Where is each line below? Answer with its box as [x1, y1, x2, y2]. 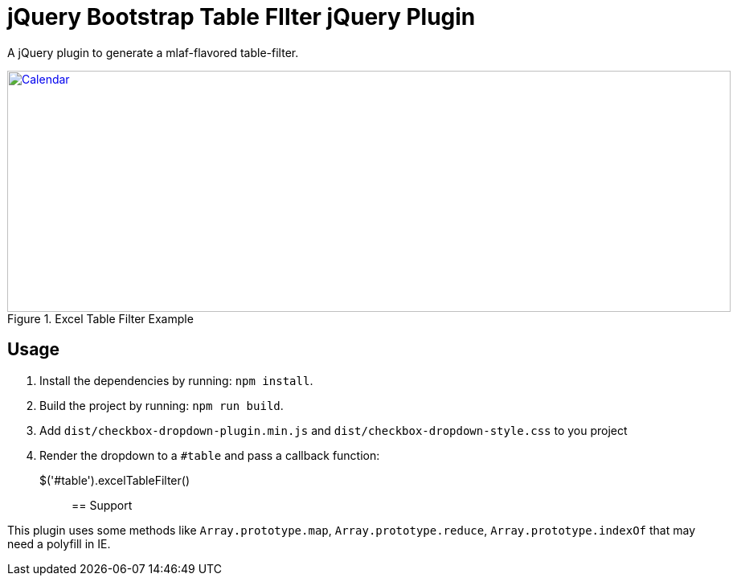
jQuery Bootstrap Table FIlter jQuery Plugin [7, 3, 476, 31]
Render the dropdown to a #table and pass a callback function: [39, 448, 380, 462]
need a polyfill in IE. [7, 536, 111, 551]
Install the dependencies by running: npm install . [39, 373, 313, 387]
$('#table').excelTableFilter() [39, 473, 190, 487]
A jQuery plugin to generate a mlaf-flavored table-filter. [7, 45, 299, 59]
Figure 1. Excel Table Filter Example [7, 311, 194, 326]
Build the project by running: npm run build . [39, 398, 284, 412]
